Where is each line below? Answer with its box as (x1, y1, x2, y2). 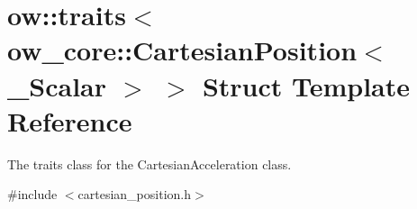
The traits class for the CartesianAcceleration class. (7, 154, 292, 173)
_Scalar (7, 67, 107, 104)
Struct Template (202, 67, 411, 104)
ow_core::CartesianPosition (7, 32, 358, 68)
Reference (7, 102, 132, 139)
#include (7, 185, 58, 204)
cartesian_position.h (77, 185, 192, 204)
